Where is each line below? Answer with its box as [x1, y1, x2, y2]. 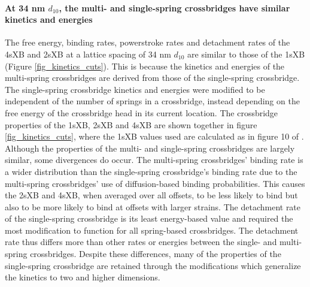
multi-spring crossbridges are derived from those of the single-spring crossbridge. [5, 71, 300, 84]
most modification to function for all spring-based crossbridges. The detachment [5, 223, 299, 236]
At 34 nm [5, 1, 45, 14]
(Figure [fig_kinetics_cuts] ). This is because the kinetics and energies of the [5, 59, 285, 72]
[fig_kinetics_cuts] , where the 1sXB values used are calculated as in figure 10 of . [5, 130, 304, 143]
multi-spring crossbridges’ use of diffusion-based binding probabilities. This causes [5, 177, 305, 189]
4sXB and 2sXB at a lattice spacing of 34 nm [5, 47, 171, 60]
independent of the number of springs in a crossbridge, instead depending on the [5, 95, 300, 107]
